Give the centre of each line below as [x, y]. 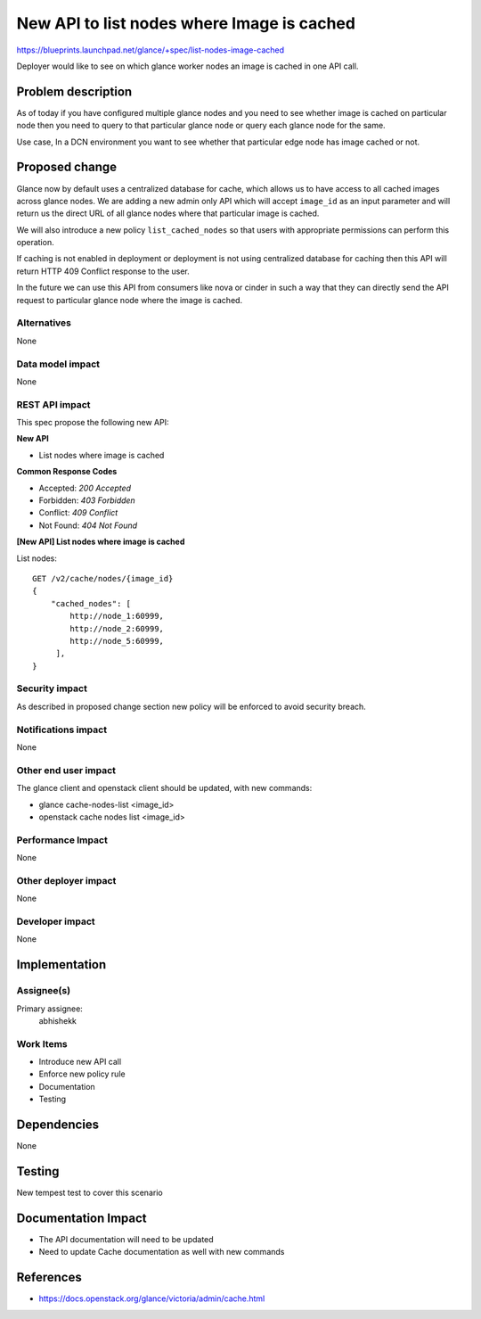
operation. [35, 243]
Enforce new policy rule [82, 1074]
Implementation [61, 965]
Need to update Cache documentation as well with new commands [162, 1252]
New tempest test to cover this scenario [90, 1193]
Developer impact [56, 921]
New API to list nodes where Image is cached [186, 23]
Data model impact [58, 364]
